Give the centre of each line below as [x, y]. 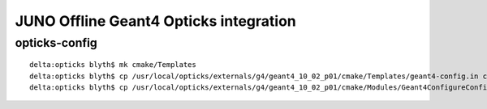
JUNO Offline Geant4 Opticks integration [155, 21]
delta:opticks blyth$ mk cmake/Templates [113, 65]
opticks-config [56, 43]
